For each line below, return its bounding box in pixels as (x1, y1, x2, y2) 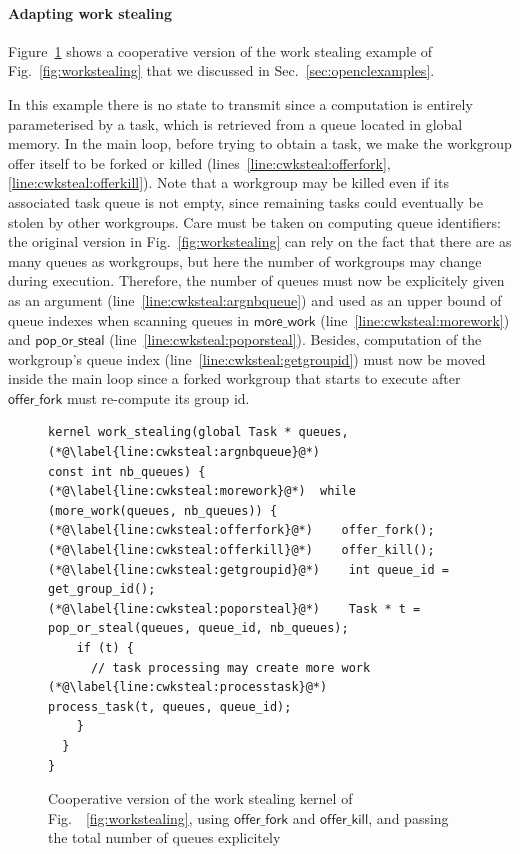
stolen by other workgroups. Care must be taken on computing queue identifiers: (8, 211, 501, 232)
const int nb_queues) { (48, 464, 206, 479)
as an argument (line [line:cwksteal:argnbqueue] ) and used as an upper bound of (8, 289, 502, 310)
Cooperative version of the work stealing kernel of (48, 788, 353, 809)
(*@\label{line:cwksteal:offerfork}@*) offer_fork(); (48, 523, 435, 538)
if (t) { (76, 641, 134, 656)
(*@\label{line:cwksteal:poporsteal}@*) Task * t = (48, 601, 421, 616)
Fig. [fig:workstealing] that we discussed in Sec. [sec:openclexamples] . (8, 60, 435, 81)
